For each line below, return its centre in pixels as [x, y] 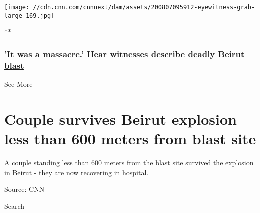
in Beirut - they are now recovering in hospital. [76, 172]
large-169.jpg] [29, 15]
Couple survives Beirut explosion [120, 118]
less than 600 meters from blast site [130, 138]
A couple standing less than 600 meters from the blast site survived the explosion [129, 162]
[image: [17, 7]
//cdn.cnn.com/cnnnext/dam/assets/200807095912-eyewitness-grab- [144, 7]
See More [18, 84]
